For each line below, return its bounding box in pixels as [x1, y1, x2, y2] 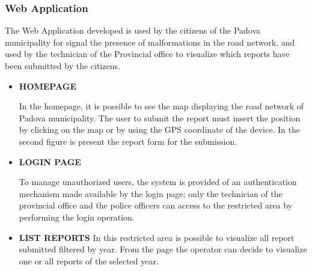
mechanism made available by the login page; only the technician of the [19, 187, 283, 199]
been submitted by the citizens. [5, 59, 120, 72]
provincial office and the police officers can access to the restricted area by [19, 199, 293, 212]
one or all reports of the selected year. [19, 254, 159, 267]
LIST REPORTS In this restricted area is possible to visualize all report [19, 231, 295, 243]
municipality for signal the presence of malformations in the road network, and [5, 35, 295, 48]
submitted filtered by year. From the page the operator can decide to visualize [19, 243, 307, 255]
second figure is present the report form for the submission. [19, 135, 237, 147]
